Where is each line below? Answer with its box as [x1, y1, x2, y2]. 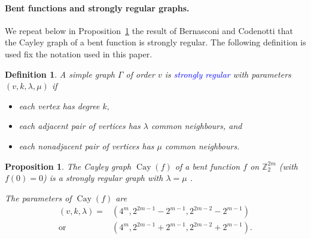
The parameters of [5, 191, 72, 204]
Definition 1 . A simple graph [5, 68, 115, 80]
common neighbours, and [151, 119, 242, 132]
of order [126, 68, 155, 80]
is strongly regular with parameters [164, 68, 291, 80]
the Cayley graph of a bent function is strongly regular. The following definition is [5, 36, 306, 48]
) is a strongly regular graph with [43, 171, 163, 184]
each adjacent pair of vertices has [19, 119, 141, 132]
